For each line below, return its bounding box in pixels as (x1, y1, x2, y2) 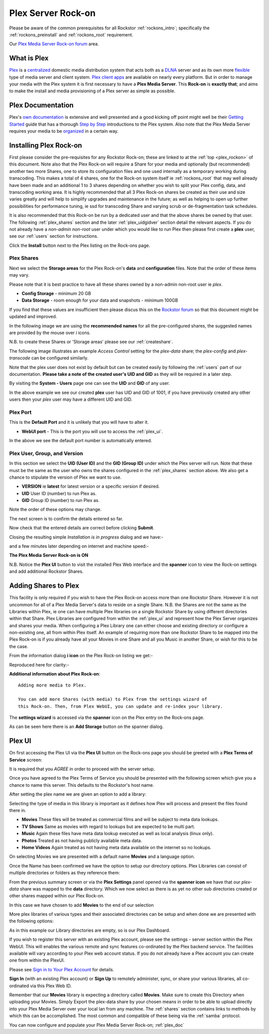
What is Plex (9, 54, 49, 62)
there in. (9, 808, 26, 814)
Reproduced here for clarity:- (9, 662, 69, 668)
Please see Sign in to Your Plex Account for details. (9, 966, 115, 972)
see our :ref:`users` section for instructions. (9, 233, 99, 239)
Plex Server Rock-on (9, 7, 96, 18)
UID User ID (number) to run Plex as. (21, 490, 97, 496)
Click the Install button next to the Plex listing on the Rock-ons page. (9, 242, 150, 248)
